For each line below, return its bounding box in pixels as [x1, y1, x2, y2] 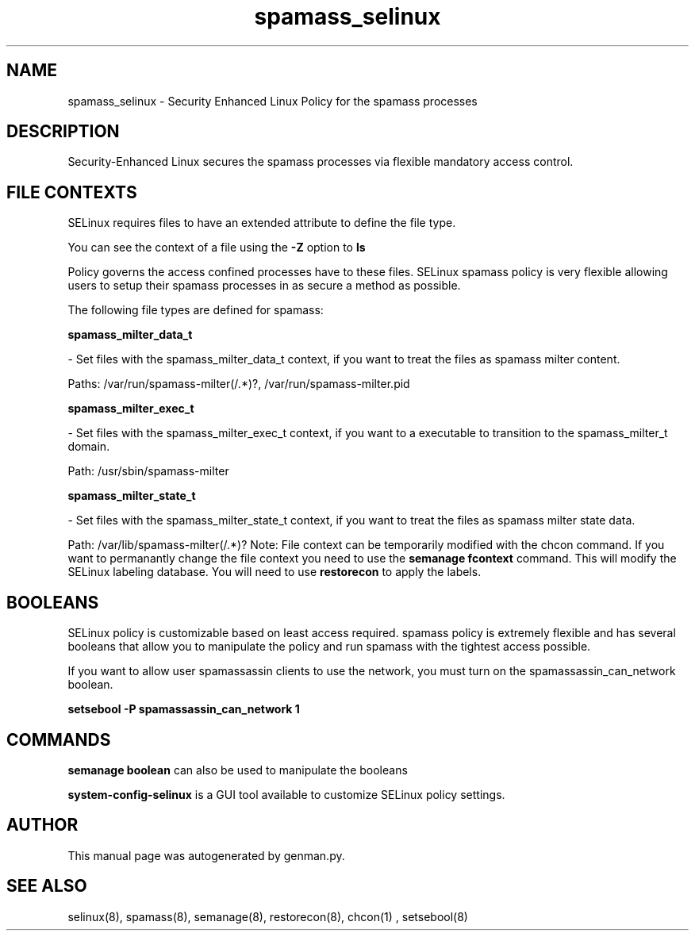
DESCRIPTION [6, 121, 120, 142]
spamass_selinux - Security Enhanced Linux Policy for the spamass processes [67, 94, 478, 108]
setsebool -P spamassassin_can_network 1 [67, 702, 300, 716]
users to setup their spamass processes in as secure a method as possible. [67, 278, 461, 293]
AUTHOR [6, 815, 79, 835]
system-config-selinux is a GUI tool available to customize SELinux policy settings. [67, 787, 505, 801]
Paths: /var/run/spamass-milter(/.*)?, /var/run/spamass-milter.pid [67, 377, 410, 391]
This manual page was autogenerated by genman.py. [67, 848, 345, 862]
